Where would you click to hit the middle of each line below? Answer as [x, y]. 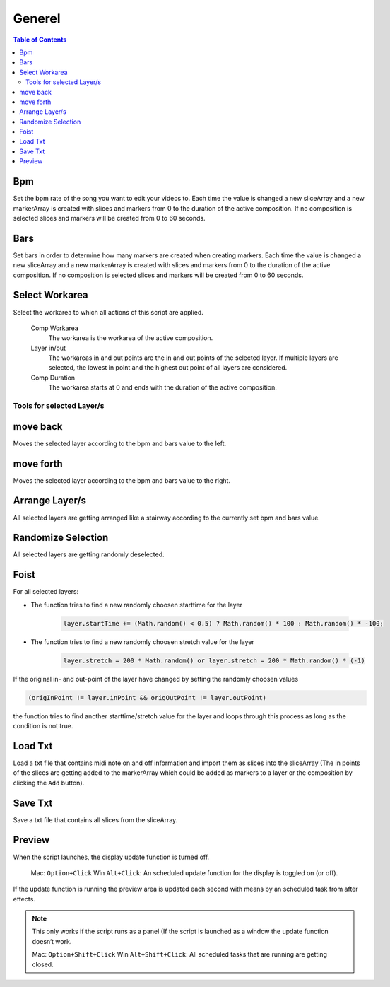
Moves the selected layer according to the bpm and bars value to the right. [122, 480]
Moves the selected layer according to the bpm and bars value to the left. [120, 443]
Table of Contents [40, 40]
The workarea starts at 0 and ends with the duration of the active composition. [162, 387]
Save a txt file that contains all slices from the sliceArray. [95, 819]
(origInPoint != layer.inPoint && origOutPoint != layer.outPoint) [147, 697]
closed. [43, 964]
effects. [24, 899]
